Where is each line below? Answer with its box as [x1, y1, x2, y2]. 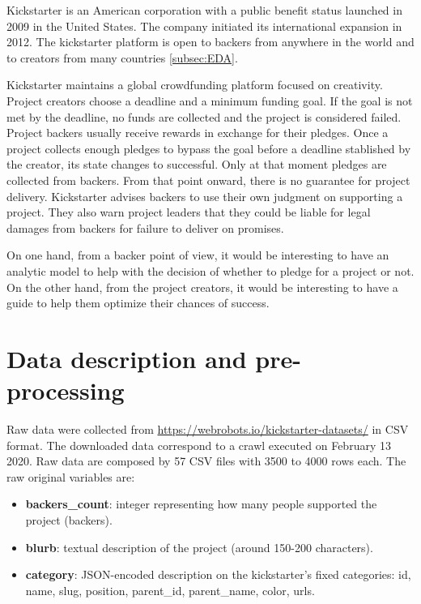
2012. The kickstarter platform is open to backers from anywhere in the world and [6, 33, 415, 50]
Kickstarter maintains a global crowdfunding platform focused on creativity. [6, 76, 383, 93]
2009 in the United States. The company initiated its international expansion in [6, 17, 402, 34]
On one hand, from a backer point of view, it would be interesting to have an [6, 246, 389, 263]
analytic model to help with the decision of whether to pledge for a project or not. [6, 262, 415, 279]
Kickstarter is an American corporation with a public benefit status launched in [6, 2, 402, 18]
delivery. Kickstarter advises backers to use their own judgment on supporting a [6, 187, 403, 204]
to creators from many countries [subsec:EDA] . [6, 49, 238, 66]
